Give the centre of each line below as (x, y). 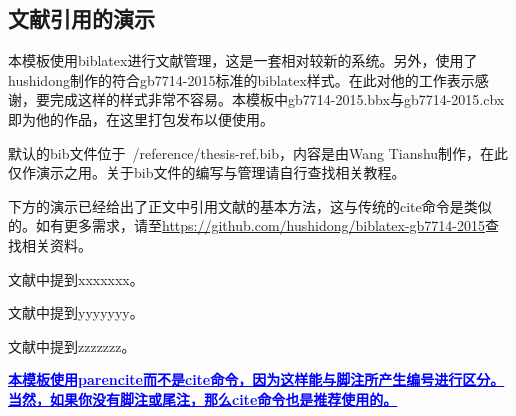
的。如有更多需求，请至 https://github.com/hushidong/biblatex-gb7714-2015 (246, 225)
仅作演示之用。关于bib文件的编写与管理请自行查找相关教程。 (207, 172)
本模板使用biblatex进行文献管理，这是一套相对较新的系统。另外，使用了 (243, 60)
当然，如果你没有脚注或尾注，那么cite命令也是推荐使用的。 (203, 398)
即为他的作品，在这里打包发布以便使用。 (141, 118)
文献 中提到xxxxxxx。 (76, 278)
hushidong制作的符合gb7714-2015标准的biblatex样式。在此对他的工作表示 (241, 79)
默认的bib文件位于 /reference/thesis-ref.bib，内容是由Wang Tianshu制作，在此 (258, 152)
